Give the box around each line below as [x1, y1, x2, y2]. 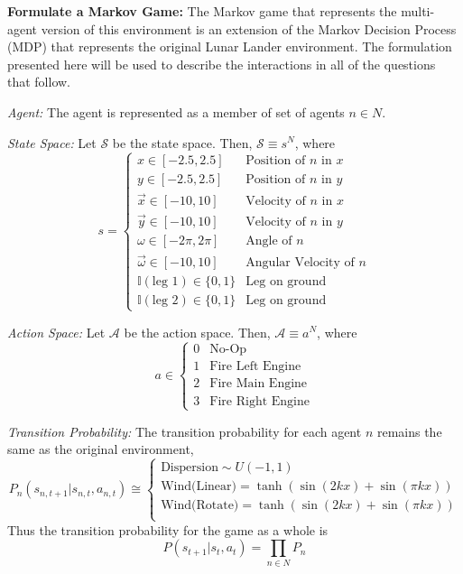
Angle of [245, 234, 292, 247]
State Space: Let [7, 133, 97, 152]
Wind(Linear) [161, 480, 237, 494]
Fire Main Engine [209, 377, 308, 391]
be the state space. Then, [112, 133, 253, 152]
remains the [376, 421, 442, 440]
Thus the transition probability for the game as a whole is [7, 520, 329, 539]
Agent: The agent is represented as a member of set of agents [7, 102, 345, 121]
